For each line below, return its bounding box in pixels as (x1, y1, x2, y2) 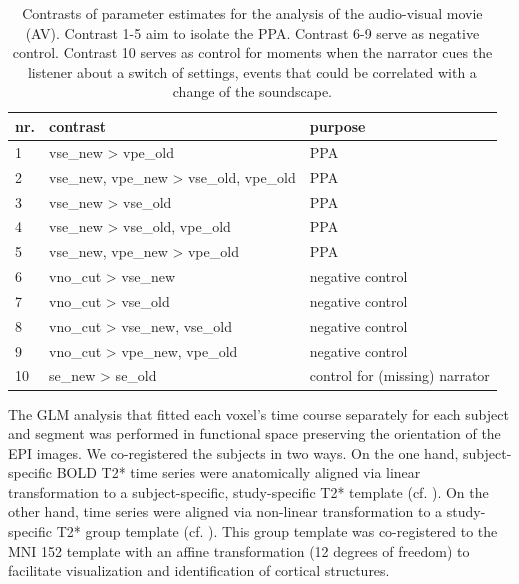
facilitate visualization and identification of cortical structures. (8, 560, 390, 581)
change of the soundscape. (172, 81, 333, 102)
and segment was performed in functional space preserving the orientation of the (8, 423, 501, 444)
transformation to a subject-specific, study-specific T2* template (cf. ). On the (8, 481, 489, 502)
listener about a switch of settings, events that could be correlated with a (27, 61, 477, 82)
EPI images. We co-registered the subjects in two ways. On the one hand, (8, 442, 459, 463)
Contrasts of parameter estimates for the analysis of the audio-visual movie (22, 3, 483, 23)
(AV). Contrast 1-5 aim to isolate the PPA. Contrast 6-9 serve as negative (25, 22, 480, 43)
